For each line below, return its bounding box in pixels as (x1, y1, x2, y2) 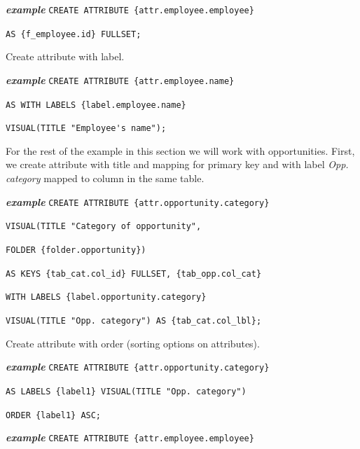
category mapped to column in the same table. (6, 171, 205, 186)
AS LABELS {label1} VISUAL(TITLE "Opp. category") (6, 386, 247, 396)
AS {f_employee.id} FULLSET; (6, 29, 141, 39)
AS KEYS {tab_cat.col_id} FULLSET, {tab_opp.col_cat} (6, 268, 262, 279)
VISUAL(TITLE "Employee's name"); (6, 123, 167, 134)
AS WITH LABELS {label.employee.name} (6, 99, 186, 110)
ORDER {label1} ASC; (6, 410, 102, 420)
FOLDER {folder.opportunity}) (6, 244, 146, 255)
